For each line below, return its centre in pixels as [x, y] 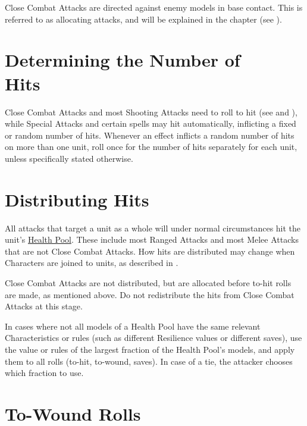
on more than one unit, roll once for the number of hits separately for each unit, [151, 147]
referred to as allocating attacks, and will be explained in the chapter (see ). [143, 19]
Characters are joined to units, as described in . [92, 263]
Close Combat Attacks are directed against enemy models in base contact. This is [154, 7]
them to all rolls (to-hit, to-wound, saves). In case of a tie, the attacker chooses [149, 361]
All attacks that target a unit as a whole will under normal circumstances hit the [153, 228]
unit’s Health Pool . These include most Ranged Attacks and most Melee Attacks [152, 239]
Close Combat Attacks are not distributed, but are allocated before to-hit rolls [148, 282]
